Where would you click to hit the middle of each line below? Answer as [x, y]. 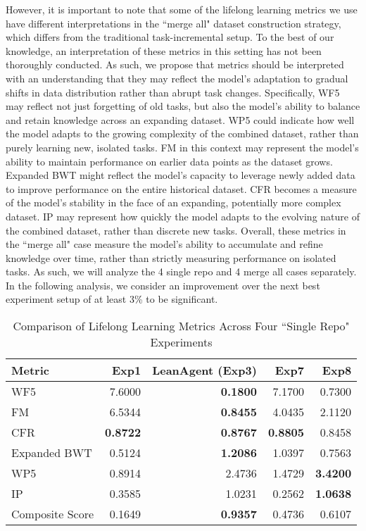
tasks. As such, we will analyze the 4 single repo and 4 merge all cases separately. [181, 271]
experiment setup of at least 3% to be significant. [112, 299]
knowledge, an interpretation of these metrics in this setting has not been [164, 50]
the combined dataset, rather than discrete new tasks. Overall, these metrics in [176, 230]
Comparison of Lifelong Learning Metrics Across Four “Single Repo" [181, 326]
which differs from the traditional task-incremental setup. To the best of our [170, 37]
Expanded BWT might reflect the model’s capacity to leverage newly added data [181, 175]
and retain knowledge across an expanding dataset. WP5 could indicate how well [180, 119]
